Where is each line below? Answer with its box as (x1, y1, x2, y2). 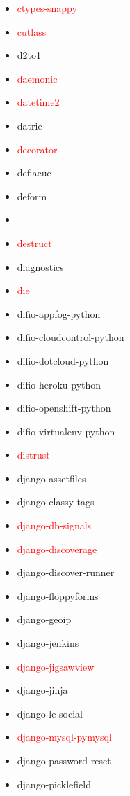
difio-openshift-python (17, 400, 111, 415)
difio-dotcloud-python (17, 353, 109, 368)
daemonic (17, 71, 58, 85)
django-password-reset (17, 753, 111, 767)
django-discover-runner (17, 565, 115, 580)
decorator (17, 141, 58, 156)
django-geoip (17, 612, 72, 627)
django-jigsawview (17, 659, 95, 673)
